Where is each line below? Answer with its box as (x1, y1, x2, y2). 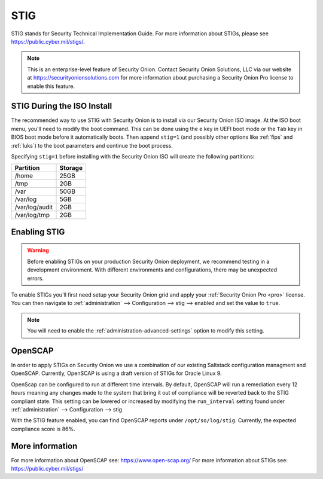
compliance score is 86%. (11, 425, 76, 432)
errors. (27, 274, 44, 282)
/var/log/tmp (14, 211, 50, 219)
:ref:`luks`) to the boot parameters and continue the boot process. (11, 142, 173, 149)
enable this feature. (27, 83, 75, 90)
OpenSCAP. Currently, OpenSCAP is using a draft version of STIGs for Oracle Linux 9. (11, 370, 222, 377)
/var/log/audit (14, 203, 53, 212)
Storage (59, 164, 83, 172)
